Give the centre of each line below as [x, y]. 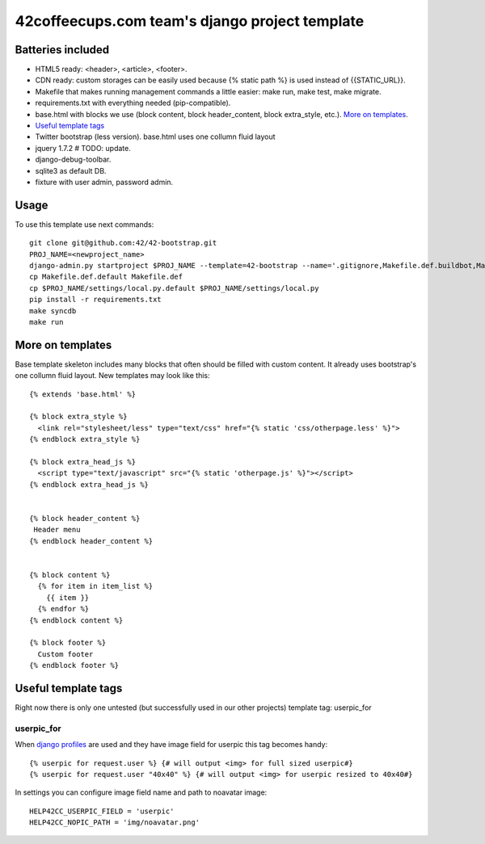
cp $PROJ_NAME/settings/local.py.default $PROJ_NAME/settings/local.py [174, 288]
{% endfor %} [63, 609]
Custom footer [65, 654]
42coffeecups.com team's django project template [190, 21]
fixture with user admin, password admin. [104, 182]
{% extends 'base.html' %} [83, 394]
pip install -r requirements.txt [95, 300]
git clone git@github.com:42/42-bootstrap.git [123, 243]
